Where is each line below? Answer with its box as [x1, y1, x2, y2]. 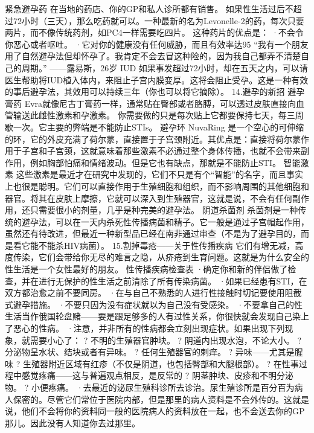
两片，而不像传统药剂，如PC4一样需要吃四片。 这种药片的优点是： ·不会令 [5, 26, 304, 39]
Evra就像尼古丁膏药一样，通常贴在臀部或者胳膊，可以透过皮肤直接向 [24, 97, 296, 109]
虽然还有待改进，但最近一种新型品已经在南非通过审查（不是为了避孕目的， [5, 227, 301, 240]
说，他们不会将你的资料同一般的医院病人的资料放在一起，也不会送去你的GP [5, 405, 305, 417]
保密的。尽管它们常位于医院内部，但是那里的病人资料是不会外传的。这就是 [13, 393, 309, 405]
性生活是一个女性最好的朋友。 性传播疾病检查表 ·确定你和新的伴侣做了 [5, 263, 288, 275]
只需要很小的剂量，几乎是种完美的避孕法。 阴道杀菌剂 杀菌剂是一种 [30, 204, 298, 216]
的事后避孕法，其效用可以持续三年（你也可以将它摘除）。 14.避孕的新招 [5, 85, 285, 98]
